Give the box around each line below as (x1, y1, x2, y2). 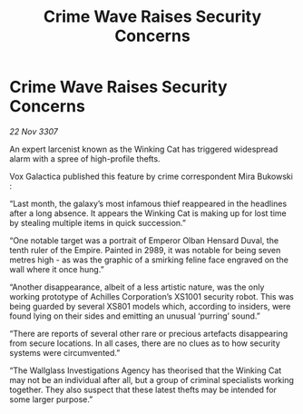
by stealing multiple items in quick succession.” (9, 217, 186, 228)
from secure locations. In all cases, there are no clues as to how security (9, 338, 281, 349)
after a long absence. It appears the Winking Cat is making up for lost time (9, 207, 288, 219)
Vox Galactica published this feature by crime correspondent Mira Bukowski (9, 171, 293, 182)
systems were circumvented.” (9, 347, 121, 358)
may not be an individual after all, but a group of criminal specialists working (9, 374, 295, 385)
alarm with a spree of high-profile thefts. (9, 153, 161, 164)
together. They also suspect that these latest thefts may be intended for (9, 384, 277, 395)
